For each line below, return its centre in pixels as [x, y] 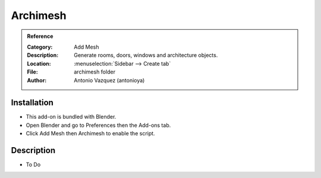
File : [32, 72]
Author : [37, 80]
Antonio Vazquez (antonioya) [109, 80]
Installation [32, 103]
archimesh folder [95, 72]
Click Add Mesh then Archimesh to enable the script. [90, 133]
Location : [39, 63]
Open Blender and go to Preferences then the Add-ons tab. [98, 125]
